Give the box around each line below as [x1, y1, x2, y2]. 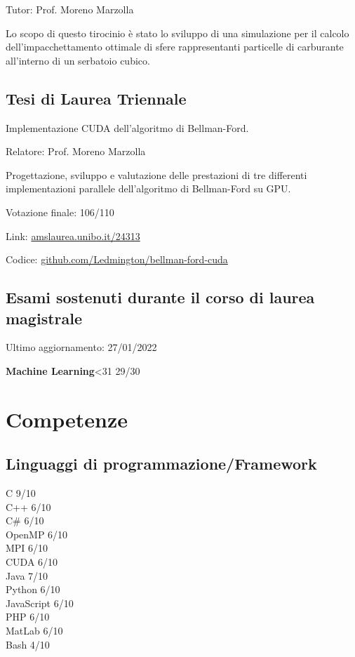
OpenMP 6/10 [6, 526, 68, 541]
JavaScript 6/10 [6, 595, 74, 610]
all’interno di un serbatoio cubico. [6, 53, 150, 67]
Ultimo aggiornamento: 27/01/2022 [6, 340, 157, 354]
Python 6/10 [6, 582, 60, 597]
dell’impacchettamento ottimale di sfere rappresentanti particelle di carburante [6, 39, 344, 54]
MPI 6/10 [6, 540, 48, 555]
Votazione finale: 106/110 [6, 204, 114, 219]
